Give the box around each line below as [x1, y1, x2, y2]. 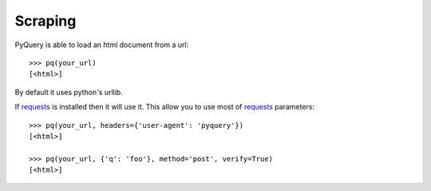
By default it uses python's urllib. [14, 87, 123, 97]
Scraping [14, 12, 77, 30]
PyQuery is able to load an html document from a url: [14, 40, 189, 50]
